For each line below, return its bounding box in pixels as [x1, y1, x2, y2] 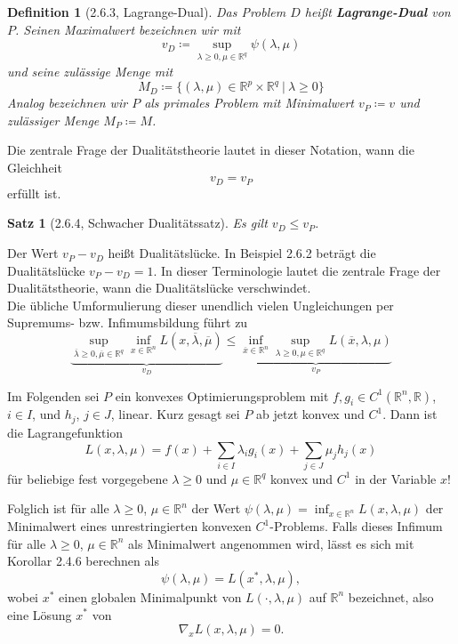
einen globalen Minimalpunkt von [59, 587, 242, 606]
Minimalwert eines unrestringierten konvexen [7, 517, 252, 535]
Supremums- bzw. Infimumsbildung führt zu [7, 313, 248, 332]
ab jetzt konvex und [256, 405, 365, 423]
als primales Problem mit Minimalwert [144, 93, 355, 112]
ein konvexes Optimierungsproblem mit [115, 386, 329, 405]
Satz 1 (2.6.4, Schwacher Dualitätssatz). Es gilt [7, 213, 268, 232]
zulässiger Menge [7, 110, 100, 129]
